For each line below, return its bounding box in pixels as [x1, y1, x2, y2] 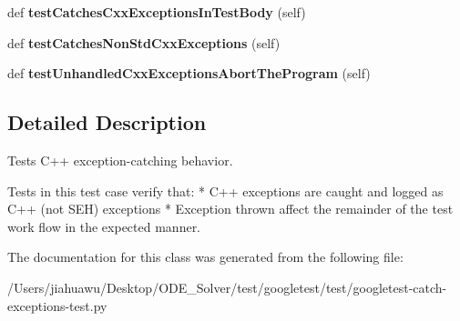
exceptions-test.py [7, 296, 107, 315]
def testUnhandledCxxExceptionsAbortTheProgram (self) [7, 64, 371, 83]
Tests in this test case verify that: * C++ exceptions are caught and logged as [7, 181, 444, 200]
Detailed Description [7, 108, 207, 136]
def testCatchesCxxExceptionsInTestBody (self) [7, 3, 306, 21]
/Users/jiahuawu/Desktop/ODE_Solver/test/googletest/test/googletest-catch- [7, 277, 447, 296]
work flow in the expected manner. [7, 216, 201, 236]
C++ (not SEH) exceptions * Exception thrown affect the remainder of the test [7, 199, 454, 218]
